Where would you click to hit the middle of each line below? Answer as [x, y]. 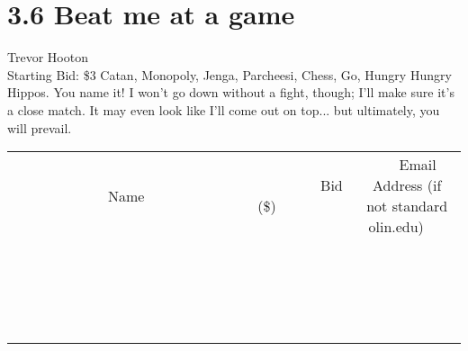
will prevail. [40, 127]
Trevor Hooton [48, 57]
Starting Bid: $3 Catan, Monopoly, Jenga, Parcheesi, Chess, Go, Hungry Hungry [229, 74]
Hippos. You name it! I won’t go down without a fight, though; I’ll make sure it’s [231, 92]
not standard [407, 206]
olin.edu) [396, 227]
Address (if [407, 185]
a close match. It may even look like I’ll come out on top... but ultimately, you [224, 109]
